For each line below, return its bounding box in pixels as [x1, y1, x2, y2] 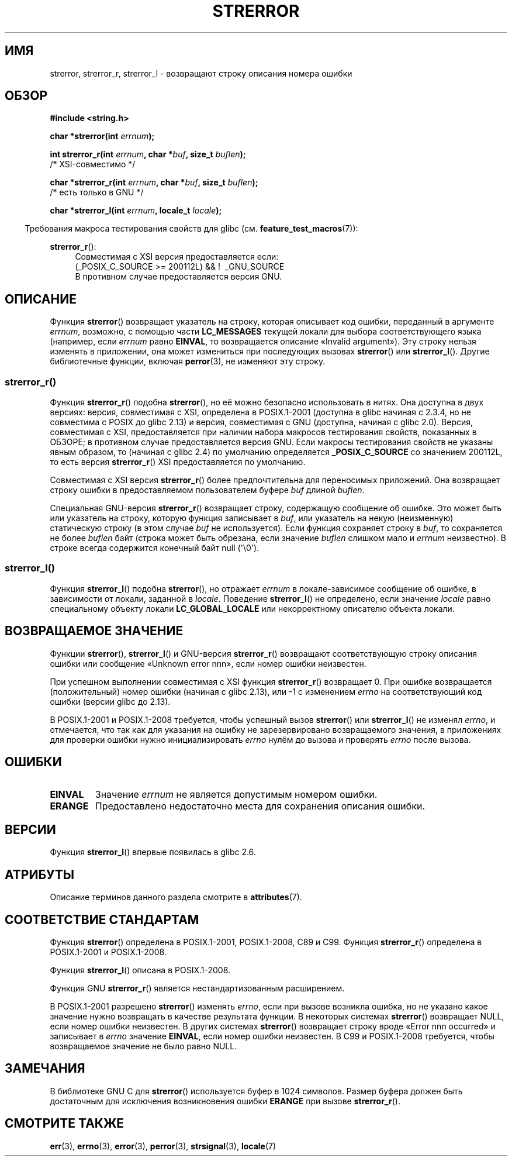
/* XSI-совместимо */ [50, 159, 136, 170]
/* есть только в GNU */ [50, 187, 144, 198]
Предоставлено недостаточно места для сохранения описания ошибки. [95, 800, 425, 812]
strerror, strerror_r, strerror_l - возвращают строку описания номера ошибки [50, 68, 352, 78]
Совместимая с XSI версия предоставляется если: [75, 252, 279, 262]
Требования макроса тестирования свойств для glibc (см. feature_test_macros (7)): [25, 223, 358, 234]
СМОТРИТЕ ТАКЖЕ [5, 1116, 124, 1131]
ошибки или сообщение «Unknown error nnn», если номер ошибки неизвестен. [50, 658, 366, 669]
